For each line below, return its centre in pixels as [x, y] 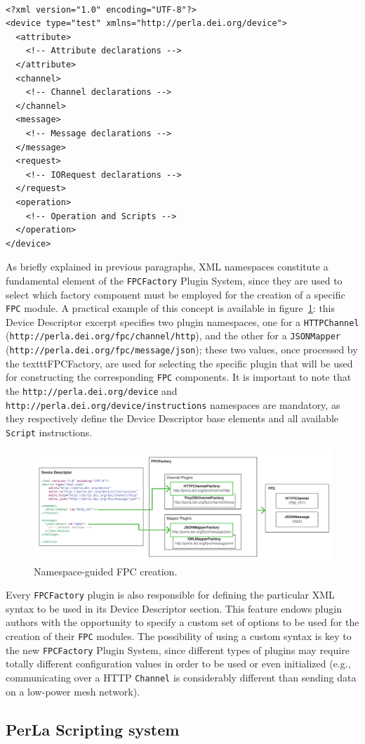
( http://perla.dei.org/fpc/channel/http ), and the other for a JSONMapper [173, 335]
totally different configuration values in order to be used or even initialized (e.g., [178, 664]
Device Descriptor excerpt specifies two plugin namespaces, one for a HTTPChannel [182, 321]
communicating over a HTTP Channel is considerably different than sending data [181, 677]
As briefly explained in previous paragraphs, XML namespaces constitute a [167, 267]
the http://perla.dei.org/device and [92, 391]
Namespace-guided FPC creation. [106, 571]
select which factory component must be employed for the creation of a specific [175, 294]
